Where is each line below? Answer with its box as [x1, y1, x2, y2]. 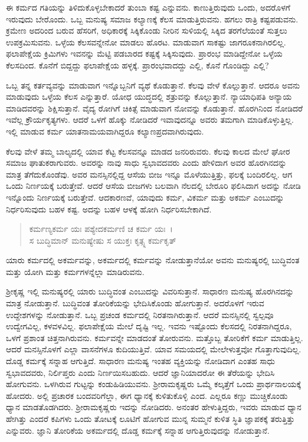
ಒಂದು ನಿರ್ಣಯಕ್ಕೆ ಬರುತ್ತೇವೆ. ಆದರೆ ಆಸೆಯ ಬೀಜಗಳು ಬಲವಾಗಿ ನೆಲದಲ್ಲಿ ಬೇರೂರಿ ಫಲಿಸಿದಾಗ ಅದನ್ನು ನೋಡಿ [6, 179, 301, 192]
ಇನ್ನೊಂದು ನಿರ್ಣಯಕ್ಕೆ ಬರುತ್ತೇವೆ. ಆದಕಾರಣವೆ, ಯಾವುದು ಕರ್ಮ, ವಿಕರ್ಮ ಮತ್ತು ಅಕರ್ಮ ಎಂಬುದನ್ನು [6, 191, 284, 203]
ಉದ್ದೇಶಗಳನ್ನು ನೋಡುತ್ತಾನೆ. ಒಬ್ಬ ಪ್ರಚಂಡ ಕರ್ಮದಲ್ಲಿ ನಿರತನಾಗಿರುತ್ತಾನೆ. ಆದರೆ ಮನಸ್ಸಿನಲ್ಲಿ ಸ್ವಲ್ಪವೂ [6, 308, 274, 320]
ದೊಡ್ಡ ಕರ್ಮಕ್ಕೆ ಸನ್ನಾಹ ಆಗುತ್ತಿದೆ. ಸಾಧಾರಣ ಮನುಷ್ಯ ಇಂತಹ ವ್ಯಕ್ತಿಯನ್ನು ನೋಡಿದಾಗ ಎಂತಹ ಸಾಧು [6, 355, 276, 367]
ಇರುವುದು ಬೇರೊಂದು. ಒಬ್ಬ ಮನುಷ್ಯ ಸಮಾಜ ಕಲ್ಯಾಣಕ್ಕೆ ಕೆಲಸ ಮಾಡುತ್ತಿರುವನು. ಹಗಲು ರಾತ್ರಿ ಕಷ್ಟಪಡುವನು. [6, 12, 299, 25]
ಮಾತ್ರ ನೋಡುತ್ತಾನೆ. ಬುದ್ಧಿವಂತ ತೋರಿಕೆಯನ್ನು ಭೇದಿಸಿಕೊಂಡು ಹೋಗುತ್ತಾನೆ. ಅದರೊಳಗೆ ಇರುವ [6, 297, 264, 309]
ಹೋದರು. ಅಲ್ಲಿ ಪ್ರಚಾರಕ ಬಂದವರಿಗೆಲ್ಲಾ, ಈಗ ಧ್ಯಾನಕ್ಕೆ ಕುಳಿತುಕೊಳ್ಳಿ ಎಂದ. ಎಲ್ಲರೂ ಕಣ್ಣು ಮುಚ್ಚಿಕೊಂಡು [6, 389, 288, 401]
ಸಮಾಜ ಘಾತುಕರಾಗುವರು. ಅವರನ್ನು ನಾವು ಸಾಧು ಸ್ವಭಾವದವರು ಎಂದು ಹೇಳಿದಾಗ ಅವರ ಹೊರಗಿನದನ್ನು [6, 156, 287, 169]
